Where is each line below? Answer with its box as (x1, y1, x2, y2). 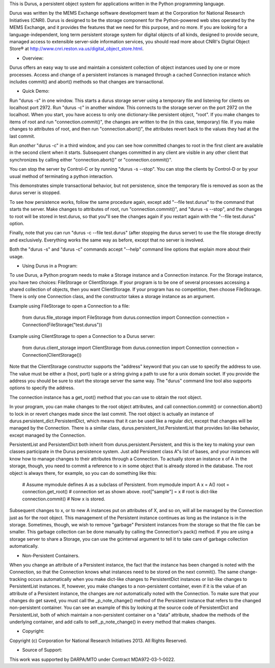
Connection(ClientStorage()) (22, 352, 82, 358)
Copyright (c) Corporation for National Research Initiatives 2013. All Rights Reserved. (9, 637, 187, 644)
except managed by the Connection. (9, 432, 86, 438)
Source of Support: (22, 647, 63, 653)
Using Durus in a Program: (22, 262, 78, 269)
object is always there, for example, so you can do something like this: (9, 470, 157, 476)
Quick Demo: (22, 88, 49, 94)
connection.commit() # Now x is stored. (22, 496, 105, 502)
